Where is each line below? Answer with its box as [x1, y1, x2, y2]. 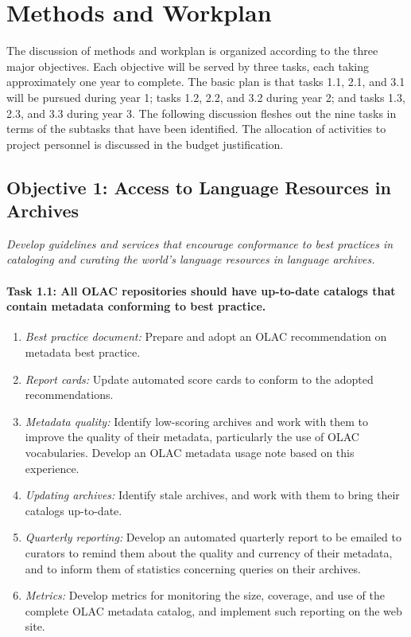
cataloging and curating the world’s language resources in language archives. [6, 251, 375, 268]
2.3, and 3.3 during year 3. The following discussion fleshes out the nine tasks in [6, 104, 397, 121]
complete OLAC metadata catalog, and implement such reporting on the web [25, 602, 402, 619]
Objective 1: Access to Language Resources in [6, 174, 391, 199]
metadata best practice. [25, 344, 141, 361]
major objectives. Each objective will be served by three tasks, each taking [6, 57, 369, 74]
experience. [25, 459, 79, 476]
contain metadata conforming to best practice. [6, 298, 266, 315]
